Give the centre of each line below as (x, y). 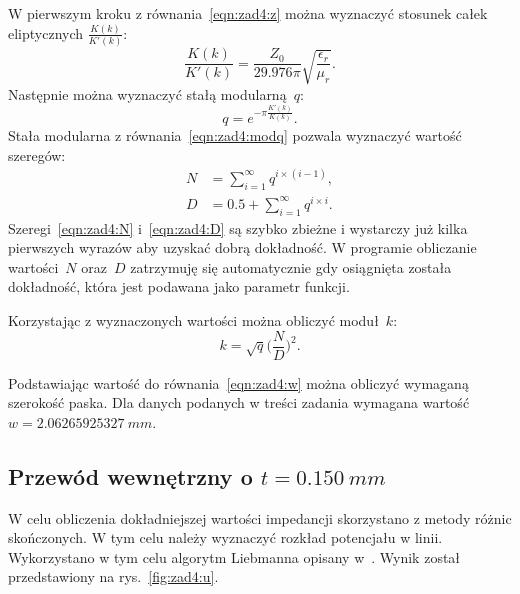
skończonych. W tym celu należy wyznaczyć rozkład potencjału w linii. (225, 537)
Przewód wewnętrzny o (130, 475)
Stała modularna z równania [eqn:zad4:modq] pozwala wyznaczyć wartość (235, 135)
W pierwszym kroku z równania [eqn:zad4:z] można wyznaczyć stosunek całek (248, 13)
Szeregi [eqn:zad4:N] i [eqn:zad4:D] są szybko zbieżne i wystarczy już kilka (238, 227)
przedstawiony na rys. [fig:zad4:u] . (113, 576)
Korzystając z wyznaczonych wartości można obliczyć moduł (193, 319)
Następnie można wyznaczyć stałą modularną (147, 93)
